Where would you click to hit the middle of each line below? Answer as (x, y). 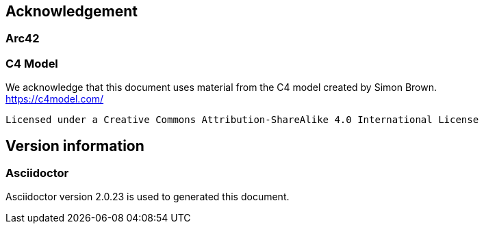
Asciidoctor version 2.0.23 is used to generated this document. (148, 197)
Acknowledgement (72, 11)
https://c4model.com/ (55, 99)
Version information (75, 146)
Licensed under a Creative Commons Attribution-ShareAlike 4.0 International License (242, 120)
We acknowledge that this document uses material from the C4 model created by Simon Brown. (221, 87)
